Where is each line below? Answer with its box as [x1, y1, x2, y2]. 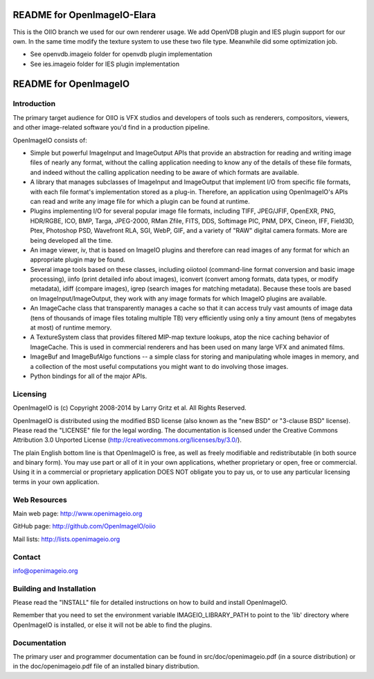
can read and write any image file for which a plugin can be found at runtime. [30, 197, 251, 205]
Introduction [12, 99, 55, 109]
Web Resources [12, 495, 67, 504]
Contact [12, 552, 41, 562]
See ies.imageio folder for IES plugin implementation [30, 60, 180, 68]
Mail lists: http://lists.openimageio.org [12, 535, 121, 543]
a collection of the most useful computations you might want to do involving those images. [30, 362, 289, 370]
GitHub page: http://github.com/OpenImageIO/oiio [12, 522, 156, 531]
